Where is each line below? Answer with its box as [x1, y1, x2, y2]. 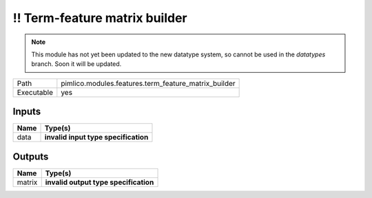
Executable [17, 87, 53, 97]
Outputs [12, 151, 49, 162]
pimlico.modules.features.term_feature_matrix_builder [61, 78, 236, 88]
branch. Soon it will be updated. [31, 60, 122, 68]
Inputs [12, 106, 41, 118]
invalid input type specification [44, 133, 149, 142]
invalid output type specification [45, 177, 154, 187]
